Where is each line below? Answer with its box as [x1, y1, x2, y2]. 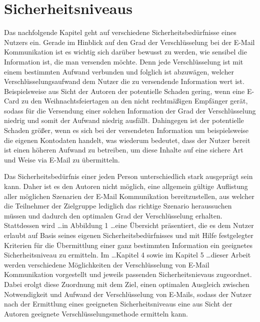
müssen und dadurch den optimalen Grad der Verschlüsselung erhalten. [4, 210, 222, 220]
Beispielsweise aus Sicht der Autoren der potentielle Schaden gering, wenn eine [4, 85, 245, 96]
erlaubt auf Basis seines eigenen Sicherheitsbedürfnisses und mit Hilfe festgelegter [4, 230, 253, 240]
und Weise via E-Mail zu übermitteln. [4, 154, 120, 164]
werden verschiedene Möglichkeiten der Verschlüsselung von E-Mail [4, 259, 209, 269]
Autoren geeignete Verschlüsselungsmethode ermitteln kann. [4, 308, 188, 318]
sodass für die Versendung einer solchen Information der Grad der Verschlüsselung [4, 105, 256, 115]
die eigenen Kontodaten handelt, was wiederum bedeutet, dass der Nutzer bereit [4, 134, 250, 145]
